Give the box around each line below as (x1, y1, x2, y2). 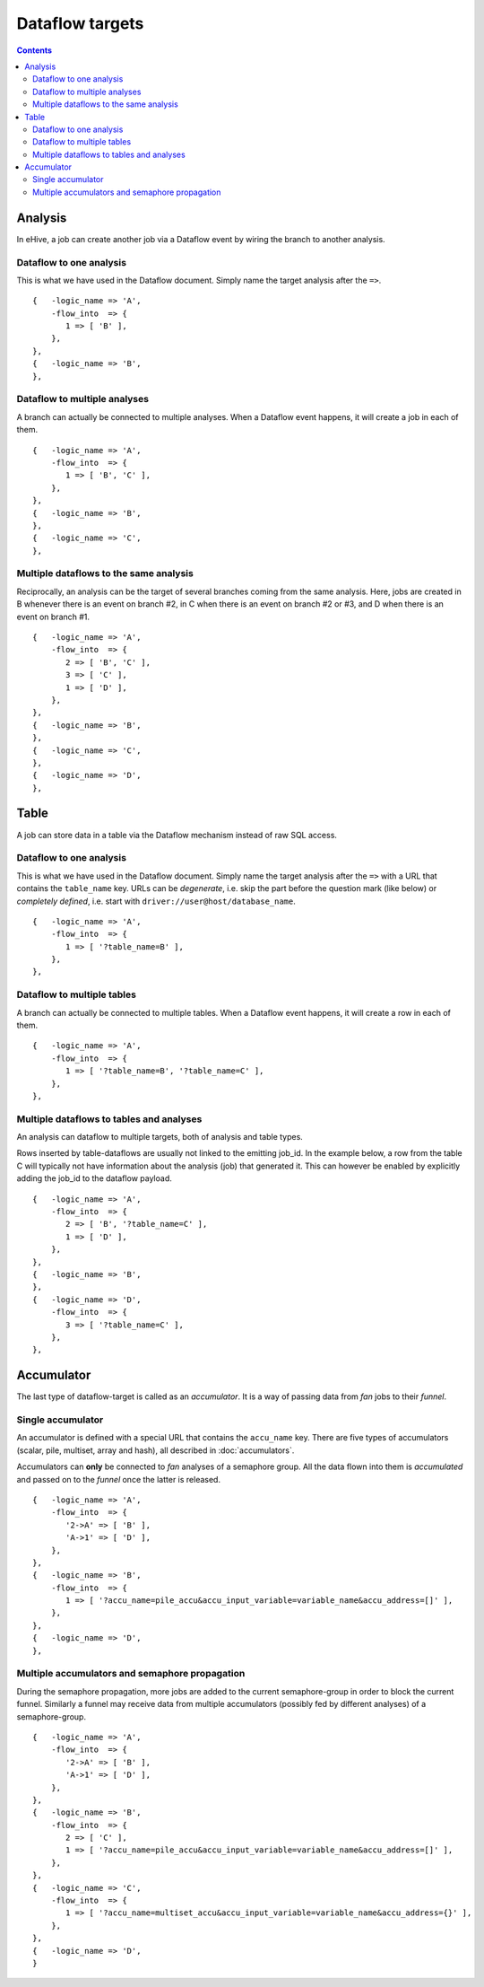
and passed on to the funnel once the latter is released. (16, 1474, 221, 1484)
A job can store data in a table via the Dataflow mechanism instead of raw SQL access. (16, 829, 338, 840)
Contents (16, 45, 53, 56)
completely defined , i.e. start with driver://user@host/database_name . (16, 896, 296, 906)
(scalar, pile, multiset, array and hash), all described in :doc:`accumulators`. (16, 1445, 295, 1456)
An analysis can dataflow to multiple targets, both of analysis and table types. (16, 1132, 304, 1142)
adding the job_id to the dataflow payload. (16, 1173, 172, 1184)
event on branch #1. (16, 611, 90, 622)
